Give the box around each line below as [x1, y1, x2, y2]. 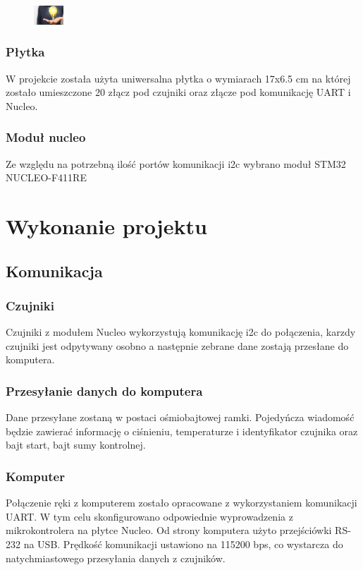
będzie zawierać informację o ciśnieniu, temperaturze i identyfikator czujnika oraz [6, 423, 358, 438]
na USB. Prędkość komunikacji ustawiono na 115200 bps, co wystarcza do [23, 537, 343, 552]
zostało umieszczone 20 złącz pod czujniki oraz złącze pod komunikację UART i [6, 85, 351, 99]
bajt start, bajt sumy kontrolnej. [6, 437, 146, 452]
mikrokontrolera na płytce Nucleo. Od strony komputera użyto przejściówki [6, 523, 332, 538]
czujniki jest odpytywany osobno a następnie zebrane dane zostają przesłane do [6, 338, 349, 353]
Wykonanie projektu [6, 212, 207, 241]
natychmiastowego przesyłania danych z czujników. [6, 550, 226, 565]
